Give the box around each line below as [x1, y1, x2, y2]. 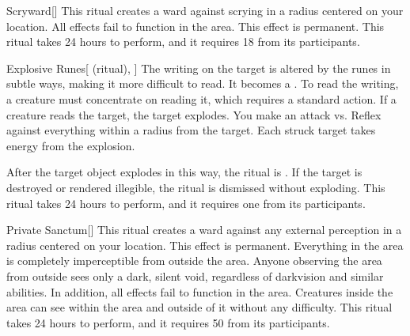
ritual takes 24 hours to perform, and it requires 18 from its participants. [6, 33, 360, 50]
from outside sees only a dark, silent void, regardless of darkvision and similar [6, 267, 384, 284]
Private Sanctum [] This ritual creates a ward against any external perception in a [6, 221, 402, 238]
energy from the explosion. [6, 137, 135, 153]
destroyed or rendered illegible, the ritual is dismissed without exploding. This [6, 179, 385, 195]
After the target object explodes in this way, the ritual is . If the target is [6, 164, 363, 180]
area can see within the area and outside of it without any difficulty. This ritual [6, 299, 393, 315]
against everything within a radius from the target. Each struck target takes [6, 122, 376, 138]
